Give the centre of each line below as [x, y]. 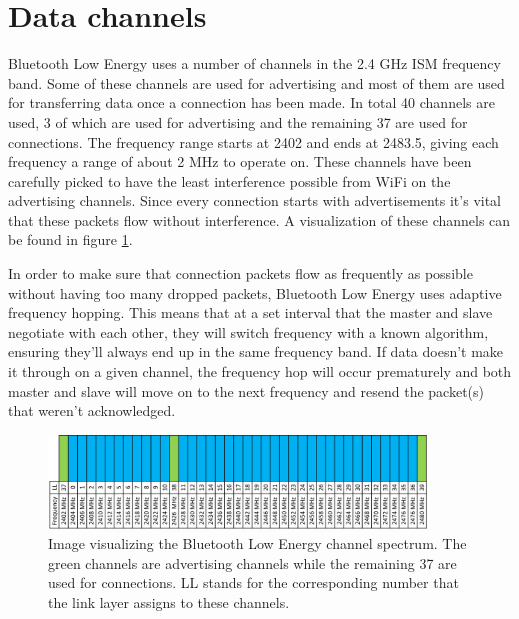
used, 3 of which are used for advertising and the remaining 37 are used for [238, 121]
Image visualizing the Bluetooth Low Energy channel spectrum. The [257, 543]
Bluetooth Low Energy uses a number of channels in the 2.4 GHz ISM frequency [254, 63]
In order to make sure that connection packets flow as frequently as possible [240, 273]
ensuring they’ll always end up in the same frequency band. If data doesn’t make [256, 351]
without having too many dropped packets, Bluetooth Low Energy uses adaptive [255, 292]
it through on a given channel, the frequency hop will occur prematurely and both [260, 371]
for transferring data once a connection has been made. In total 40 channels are [251, 102]
